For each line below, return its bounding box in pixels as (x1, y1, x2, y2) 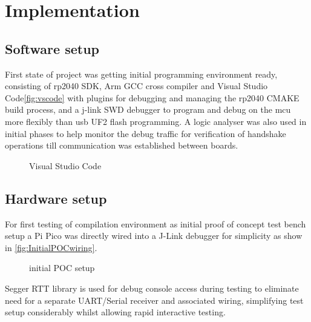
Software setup (5, 39, 99, 58)
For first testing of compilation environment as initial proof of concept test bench (5, 217, 306, 230)
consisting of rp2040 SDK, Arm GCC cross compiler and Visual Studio (5, 79, 268, 92)
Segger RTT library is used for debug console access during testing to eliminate (5, 281, 299, 294)
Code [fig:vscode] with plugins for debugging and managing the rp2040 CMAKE (5, 91, 300, 104)
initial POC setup (29, 261, 95, 274)
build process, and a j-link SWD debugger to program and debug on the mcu (5, 103, 291, 116)
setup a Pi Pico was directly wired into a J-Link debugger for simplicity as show (5, 229, 303, 242)
